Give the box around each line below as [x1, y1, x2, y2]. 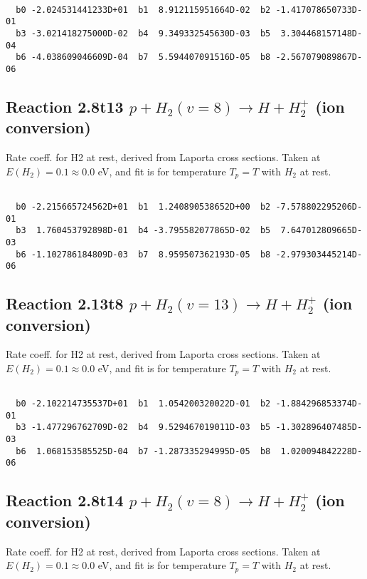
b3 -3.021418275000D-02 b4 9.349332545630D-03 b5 [16, 28, 271, 39]
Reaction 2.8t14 [6, 489, 124, 511]
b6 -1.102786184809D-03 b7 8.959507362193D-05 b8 [16, 249, 271, 260]
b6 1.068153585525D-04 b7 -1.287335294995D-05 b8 [16, 446, 271, 456]
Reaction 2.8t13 [6, 95, 124, 117]
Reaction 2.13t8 [6, 292, 124, 314]
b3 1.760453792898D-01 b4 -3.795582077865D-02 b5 [16, 225, 271, 236]
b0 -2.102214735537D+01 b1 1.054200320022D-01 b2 [16, 399, 271, 409]
